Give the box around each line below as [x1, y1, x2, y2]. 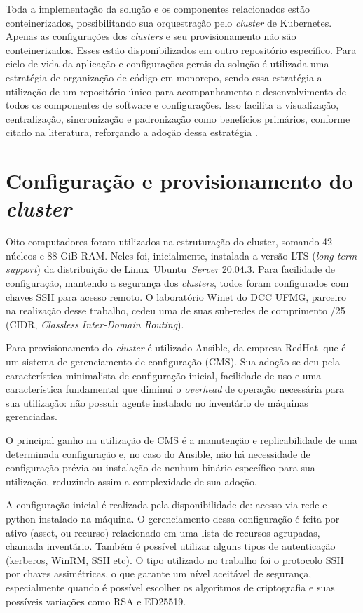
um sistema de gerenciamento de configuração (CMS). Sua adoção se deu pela [6, 354, 341, 368]
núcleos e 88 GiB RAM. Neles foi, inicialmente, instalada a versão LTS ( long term [6, 248, 357, 262]
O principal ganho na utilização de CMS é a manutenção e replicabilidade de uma [6, 432, 357, 447]
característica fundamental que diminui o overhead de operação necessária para [6, 382, 345, 396]
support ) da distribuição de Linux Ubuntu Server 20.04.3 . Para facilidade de [6, 262, 335, 276]
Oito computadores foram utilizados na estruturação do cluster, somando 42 [6, 234, 333, 249]
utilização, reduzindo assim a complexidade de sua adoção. [6, 473, 257, 488]
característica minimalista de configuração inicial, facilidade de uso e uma [6, 368, 322, 382]
